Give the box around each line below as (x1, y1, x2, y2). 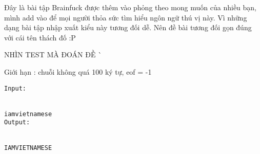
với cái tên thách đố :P (4, 32, 76, 42)
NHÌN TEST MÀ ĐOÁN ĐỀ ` (4, 49, 102, 60)
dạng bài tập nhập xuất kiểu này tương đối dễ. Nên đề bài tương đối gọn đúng (4, 22, 252, 33)
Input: (4, 84, 26, 92)
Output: (4, 119, 30, 126)
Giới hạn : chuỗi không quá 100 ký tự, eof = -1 (4, 66, 152, 77)
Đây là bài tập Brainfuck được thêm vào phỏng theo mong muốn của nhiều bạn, (4, 2, 257, 12)
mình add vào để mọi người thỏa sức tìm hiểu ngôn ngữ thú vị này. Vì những (4, 12, 247, 23)
